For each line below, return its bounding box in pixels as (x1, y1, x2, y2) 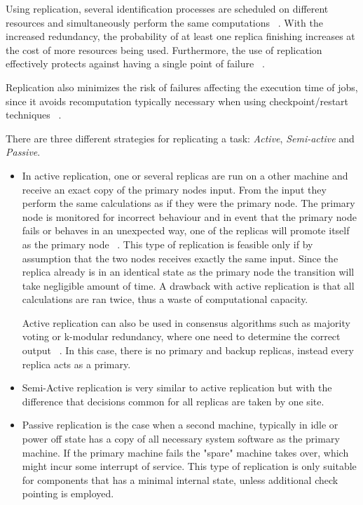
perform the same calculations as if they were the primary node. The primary (22, 196, 355, 210)
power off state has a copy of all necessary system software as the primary (22, 431, 340, 446)
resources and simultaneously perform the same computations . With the (6, 15, 323, 29)
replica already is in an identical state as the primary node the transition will (22, 264, 355, 279)
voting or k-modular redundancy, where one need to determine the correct (22, 329, 341, 344)
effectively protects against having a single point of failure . (6, 56, 265, 71)
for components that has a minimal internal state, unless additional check (22, 472, 338, 487)
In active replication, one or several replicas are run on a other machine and (22, 168, 348, 182)
